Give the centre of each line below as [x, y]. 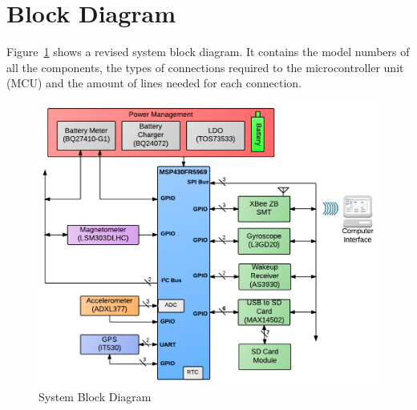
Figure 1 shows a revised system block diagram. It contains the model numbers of [208, 52]
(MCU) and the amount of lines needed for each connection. [154, 83]
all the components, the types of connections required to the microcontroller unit [205, 67]
